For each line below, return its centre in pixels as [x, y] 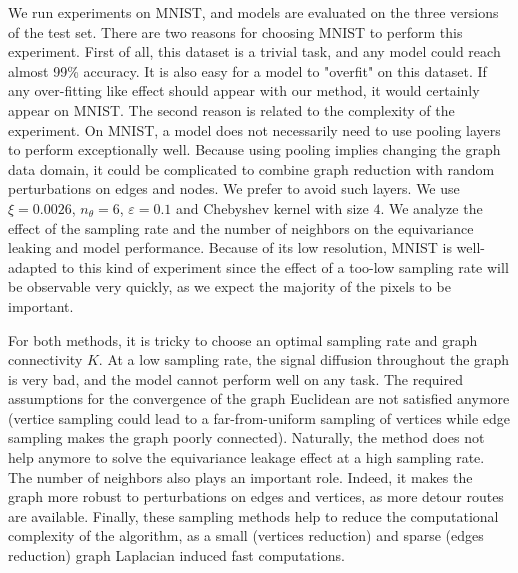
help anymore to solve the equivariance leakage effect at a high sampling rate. [246, 457]
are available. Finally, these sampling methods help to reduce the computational [253, 515]
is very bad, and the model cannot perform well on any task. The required [235, 378]
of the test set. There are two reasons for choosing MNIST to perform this [235, 31]
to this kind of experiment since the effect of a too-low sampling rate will [285, 266]
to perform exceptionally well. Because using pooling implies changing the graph [254, 149]
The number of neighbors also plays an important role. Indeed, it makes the [240, 476]
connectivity [45, 359]
